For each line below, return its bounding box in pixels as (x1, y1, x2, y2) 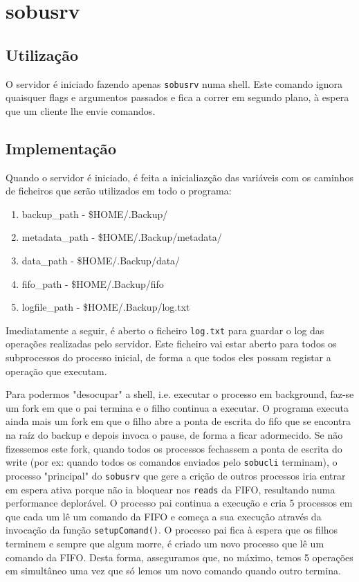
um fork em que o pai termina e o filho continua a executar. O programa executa (6, 400, 349, 415)
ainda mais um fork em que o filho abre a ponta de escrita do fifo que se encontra (6, 414, 351, 428)
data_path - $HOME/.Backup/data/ (21, 253, 181, 267)
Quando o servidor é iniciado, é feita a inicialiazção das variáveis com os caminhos (6, 170, 353, 184)
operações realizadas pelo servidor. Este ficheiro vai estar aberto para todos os (6, 336, 337, 351)
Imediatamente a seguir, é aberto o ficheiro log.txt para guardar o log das (6, 322, 324, 337)
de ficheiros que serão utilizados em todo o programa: (6, 183, 232, 198)
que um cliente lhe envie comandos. (6, 103, 156, 118)
